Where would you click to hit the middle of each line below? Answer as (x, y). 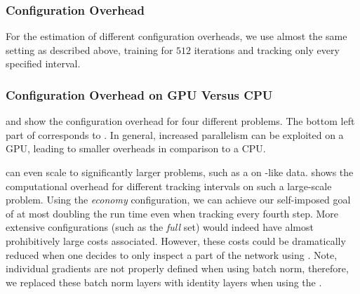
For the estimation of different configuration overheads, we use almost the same (176, 36)
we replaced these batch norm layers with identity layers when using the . (164, 282)
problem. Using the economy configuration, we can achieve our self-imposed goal (178, 200)
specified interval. (43, 64)
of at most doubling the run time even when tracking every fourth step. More (172, 213)
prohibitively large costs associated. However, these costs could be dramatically (176, 240)
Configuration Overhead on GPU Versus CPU (139, 94)
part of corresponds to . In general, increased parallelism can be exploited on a (175, 134)
